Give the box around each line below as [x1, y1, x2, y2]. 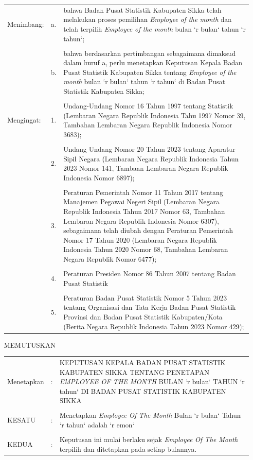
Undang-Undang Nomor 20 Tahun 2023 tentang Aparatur [63, 143, 235, 154]
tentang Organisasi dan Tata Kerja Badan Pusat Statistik [63, 302, 236, 312]
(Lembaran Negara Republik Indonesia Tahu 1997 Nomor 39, [63, 110, 246, 120]
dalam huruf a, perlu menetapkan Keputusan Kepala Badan [63, 57, 243, 68]
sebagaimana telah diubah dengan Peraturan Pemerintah [63, 225, 233, 235]
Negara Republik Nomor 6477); [63, 254, 157, 264]
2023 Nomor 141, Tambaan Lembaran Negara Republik [63, 163, 228, 173]
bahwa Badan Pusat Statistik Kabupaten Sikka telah [63, 4, 222, 15]
